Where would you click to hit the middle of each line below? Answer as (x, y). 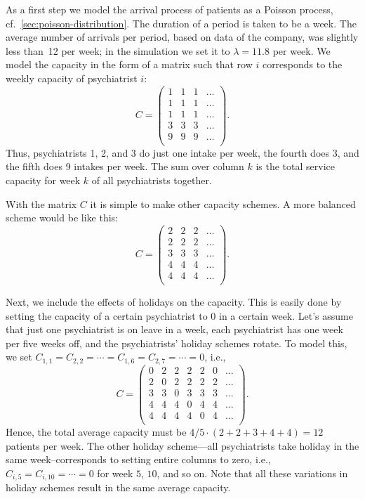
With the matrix (41, 203)
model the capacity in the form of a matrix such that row (129, 64)
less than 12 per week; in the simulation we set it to (118, 50)
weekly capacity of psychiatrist (72, 78)
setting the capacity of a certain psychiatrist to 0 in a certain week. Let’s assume (179, 315)
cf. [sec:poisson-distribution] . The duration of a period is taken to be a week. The (181, 23)
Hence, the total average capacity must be (96, 432)
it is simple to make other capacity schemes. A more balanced (223, 203)
